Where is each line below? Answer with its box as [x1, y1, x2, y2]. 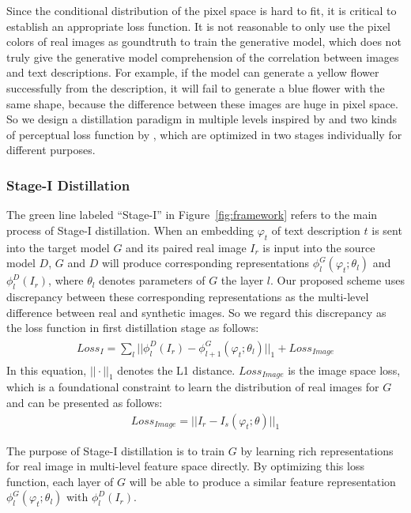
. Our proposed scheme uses [270, 272, 405, 289]
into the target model [6, 239, 110, 255]
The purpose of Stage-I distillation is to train [6, 442, 225, 458]
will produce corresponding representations [101, 255, 310, 271]
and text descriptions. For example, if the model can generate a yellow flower [6, 64, 379, 81]
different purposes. [6, 141, 96, 158]
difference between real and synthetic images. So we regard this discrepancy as [6, 304, 386, 320]
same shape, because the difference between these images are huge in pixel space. [6, 95, 398, 111]
